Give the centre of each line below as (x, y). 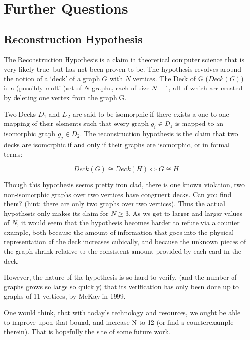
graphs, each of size (121, 88)
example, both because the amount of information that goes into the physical (119, 232)
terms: (13, 154)
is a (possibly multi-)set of (43, 88)
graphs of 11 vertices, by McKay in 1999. (65, 296)
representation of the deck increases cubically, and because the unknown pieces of (125, 242)
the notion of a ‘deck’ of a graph (52, 78)
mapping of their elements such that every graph (76, 123)
